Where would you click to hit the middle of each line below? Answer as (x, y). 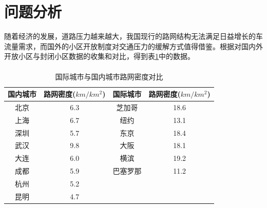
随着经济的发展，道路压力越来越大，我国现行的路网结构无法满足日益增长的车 (133, 36)
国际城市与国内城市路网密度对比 (109, 76)
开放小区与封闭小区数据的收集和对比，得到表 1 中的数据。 (99, 56)
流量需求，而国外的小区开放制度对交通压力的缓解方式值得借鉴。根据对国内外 (133, 46)
